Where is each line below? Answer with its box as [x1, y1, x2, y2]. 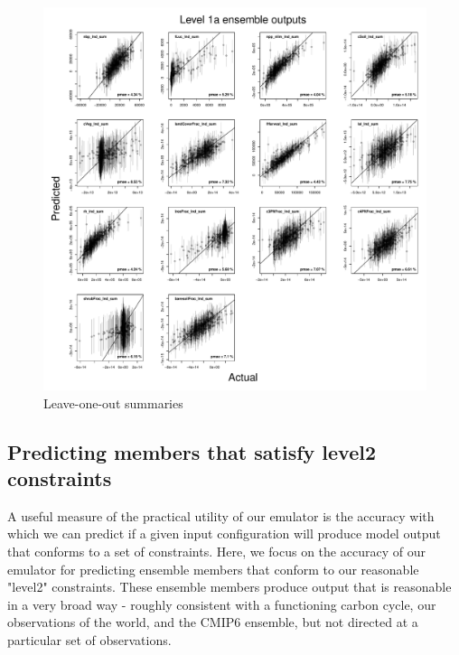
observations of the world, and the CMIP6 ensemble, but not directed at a [7, 613, 418, 632]
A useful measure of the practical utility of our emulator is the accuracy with [7, 506, 435, 525]
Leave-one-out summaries [43, 393, 183, 412]
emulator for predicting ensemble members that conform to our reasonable [7, 559, 419, 578]
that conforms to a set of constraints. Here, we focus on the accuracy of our [7, 541, 426, 560]
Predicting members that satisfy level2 [7, 437, 377, 465]
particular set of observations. [7, 630, 172, 649]
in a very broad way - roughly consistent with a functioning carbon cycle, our [7, 594, 436, 613]
